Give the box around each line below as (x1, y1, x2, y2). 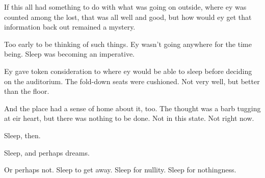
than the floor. (4, 86, 49, 96)
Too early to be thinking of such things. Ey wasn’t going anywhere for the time (4, 38, 252, 49)
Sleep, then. (4, 130, 41, 140)
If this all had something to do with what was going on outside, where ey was (4, 2, 247, 12)
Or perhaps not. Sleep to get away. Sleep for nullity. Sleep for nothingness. (4, 164, 236, 175)
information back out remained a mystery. (4, 21, 136, 32)
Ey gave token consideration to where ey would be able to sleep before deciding (4, 65, 252, 76)
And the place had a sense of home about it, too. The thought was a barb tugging (4, 103, 261, 113)
